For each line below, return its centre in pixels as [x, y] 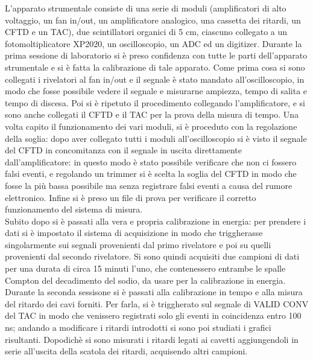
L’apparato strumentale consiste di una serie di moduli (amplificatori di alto [146, 8]
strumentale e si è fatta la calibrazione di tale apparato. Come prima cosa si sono [155, 67]
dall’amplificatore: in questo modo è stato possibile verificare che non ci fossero [151, 161]
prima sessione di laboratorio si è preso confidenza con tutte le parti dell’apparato [156, 55]
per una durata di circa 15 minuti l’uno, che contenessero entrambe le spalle [145, 268]
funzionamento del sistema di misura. [74, 209]
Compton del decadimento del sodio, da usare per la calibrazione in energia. [145, 280]
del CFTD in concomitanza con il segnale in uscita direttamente [123, 150]
